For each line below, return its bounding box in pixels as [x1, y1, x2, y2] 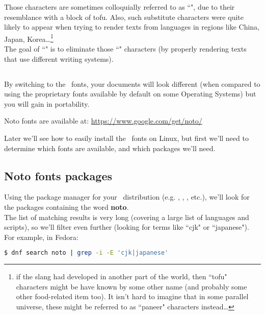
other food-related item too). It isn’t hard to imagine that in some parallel [16, 291, 249, 302]
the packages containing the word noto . [4, 201, 129, 212]
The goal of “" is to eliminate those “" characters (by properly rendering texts [4, 43, 247, 54]
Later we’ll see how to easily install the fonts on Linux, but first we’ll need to [4, 132, 249, 143]
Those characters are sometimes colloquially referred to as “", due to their [4, 2, 235, 12]
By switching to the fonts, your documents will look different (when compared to [4, 78, 260, 89]
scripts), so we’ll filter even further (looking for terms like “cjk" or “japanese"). [4, 222, 249, 232]
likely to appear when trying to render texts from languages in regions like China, [4, 21, 259, 32]
